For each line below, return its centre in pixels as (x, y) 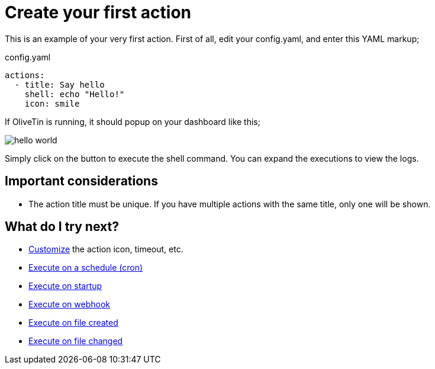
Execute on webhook (70, 304)
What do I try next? (62, 227)
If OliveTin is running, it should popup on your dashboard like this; (133, 121)
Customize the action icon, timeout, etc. (106, 249)
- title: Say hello (59, 84)
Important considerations (81, 181)
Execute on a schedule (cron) (86, 268)
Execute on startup (65, 286)
